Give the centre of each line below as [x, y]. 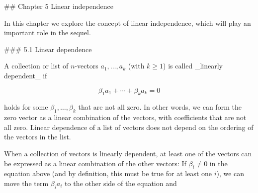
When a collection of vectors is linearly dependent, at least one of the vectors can [128, 153]
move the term [26, 183]
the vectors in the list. [38, 137]
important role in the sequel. [47, 32]
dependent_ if [26, 75]
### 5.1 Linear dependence [48, 49]
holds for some [26, 107]
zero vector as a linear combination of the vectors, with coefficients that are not [125, 117]
